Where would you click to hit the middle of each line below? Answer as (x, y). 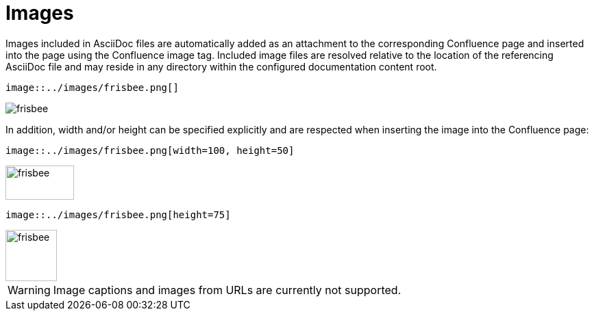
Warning (29, 290)
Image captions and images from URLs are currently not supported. (227, 290)
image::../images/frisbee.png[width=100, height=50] (150, 150)
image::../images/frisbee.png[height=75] (118, 214)
